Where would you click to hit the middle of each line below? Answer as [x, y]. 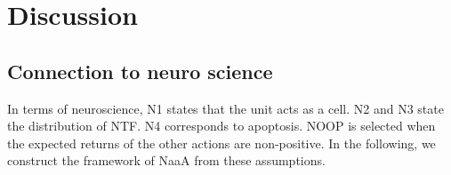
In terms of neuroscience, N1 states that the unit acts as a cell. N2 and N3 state [225, 108]
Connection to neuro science [140, 71]
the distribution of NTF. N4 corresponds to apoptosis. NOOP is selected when [221, 126]
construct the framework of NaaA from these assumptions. [166, 160]
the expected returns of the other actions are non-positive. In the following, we [221, 143]
